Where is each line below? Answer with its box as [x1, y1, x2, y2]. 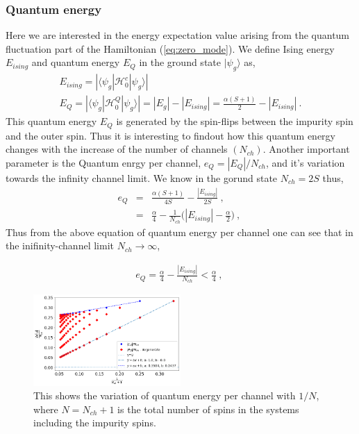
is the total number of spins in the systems [117, 401, 299, 416]
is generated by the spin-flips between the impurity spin [116, 114, 353, 128]
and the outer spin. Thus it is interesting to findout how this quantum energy [6, 128, 335, 142]
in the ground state [139, 55, 221, 69]
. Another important [262, 142, 350, 156]
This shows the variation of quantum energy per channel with [33, 388, 296, 403]
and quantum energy [31, 55, 120, 69]
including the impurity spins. [33, 415, 156, 430]
